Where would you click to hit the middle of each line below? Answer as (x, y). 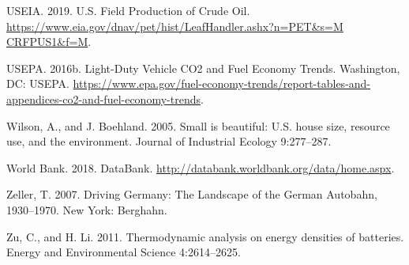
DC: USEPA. (38, 83)
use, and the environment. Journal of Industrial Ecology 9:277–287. (169, 141)
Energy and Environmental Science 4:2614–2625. (124, 252)
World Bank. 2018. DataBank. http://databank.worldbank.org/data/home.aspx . (201, 167)
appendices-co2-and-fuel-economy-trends (103, 98)
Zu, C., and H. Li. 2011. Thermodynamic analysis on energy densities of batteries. (205, 236)
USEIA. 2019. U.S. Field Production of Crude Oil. (128, 10)
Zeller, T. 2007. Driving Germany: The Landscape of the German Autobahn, (192, 194)
